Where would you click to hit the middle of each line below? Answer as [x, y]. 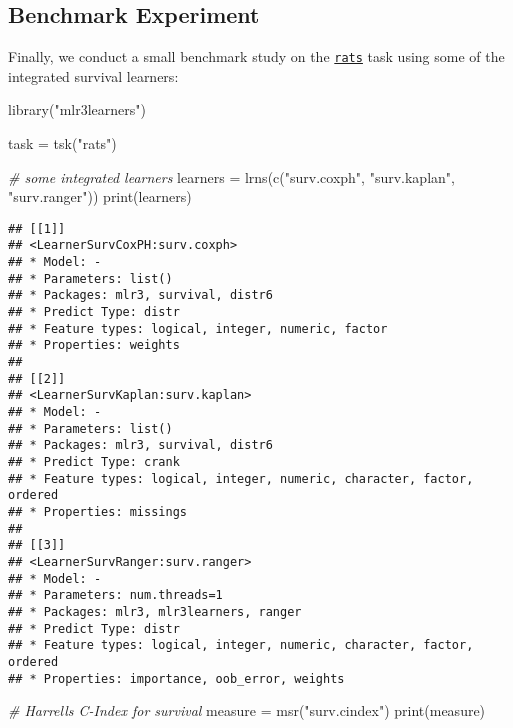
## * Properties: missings [97, 511]
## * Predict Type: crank [94, 462]
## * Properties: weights [94, 345]
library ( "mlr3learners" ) [77, 109]
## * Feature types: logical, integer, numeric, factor [198, 328]
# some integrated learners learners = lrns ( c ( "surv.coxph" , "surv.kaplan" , [231, 176]
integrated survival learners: [93, 75]
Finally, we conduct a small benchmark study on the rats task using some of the [256, 56]
